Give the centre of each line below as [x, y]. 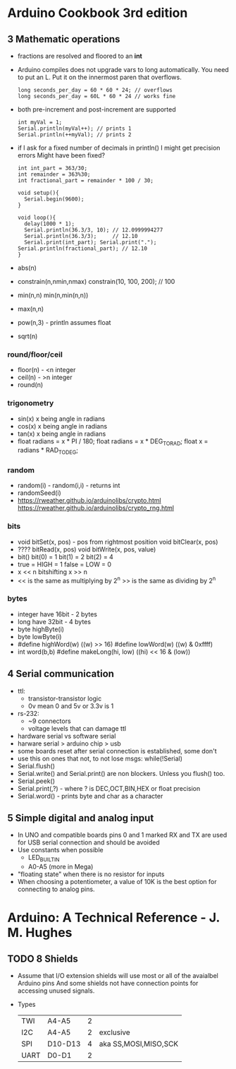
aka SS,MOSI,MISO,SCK [139, 1044]
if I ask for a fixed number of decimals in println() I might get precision [119, 148]
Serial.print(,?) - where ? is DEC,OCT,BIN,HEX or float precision [109, 788]
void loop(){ [37, 217]
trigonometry [31, 403]
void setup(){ [38, 193]
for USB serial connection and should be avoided [88, 842]
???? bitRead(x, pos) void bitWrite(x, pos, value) [87, 549]
